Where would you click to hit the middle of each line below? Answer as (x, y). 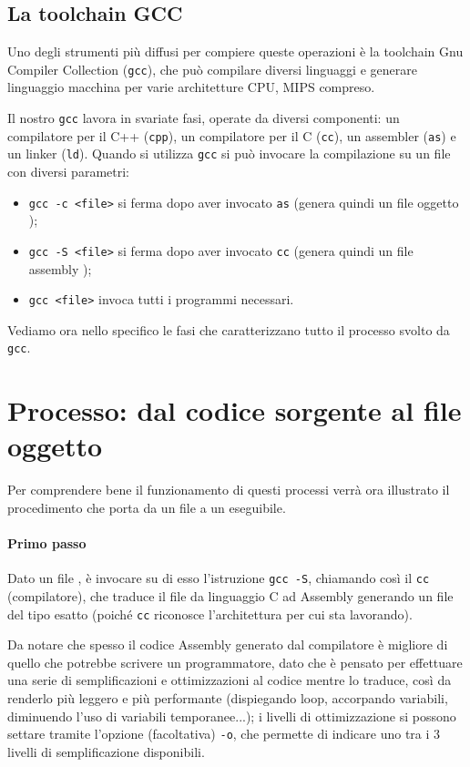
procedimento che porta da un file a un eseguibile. (147, 507)
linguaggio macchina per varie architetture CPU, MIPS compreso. (191, 87)
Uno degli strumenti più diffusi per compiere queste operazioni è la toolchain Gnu (235, 51)
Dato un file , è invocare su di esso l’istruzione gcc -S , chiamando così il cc (219, 578)
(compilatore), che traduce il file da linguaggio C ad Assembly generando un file (230, 595)
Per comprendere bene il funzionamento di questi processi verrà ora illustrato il (229, 490)
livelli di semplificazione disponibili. (106, 751)
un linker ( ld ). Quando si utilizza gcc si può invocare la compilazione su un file (229, 153)
